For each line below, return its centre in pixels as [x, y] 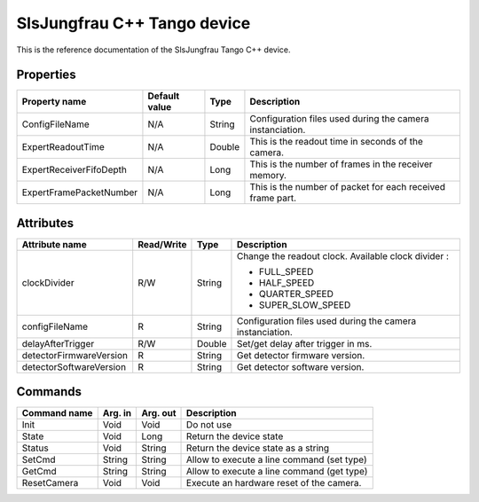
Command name [57, 413]
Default [164, 96]
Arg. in [117, 413]
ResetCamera [50, 483]
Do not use [209, 425]
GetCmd [39, 472]
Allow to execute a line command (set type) [277, 459]
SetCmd [39, 459]
